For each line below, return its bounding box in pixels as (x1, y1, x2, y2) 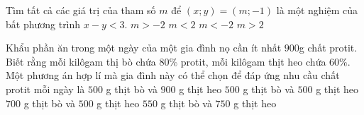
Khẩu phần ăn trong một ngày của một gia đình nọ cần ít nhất (6, 40, 282, 55)
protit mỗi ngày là (6, 81, 85, 96)
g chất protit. (299, 40, 358, 55)
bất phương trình (6, 16, 81, 31)
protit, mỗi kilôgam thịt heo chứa (180, 54, 326, 68)
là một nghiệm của (276, 3, 358, 17)
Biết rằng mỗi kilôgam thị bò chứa (6, 54, 156, 68)
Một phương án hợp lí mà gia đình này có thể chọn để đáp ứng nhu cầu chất (6, 68, 340, 83)
